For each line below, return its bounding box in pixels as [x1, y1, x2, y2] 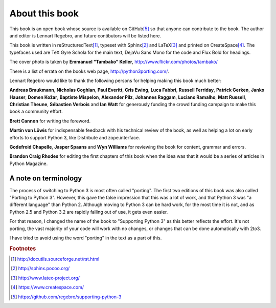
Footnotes [9, 245, 36, 252]
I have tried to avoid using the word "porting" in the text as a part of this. [9, 235, 162, 241]
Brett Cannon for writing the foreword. [9, 118, 91, 124]
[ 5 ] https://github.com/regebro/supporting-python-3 [11, 294, 122, 300]
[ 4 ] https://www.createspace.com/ [11, 284, 84, 291]
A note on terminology [9, 174, 82, 182]
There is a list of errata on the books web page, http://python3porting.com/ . [9, 68, 169, 74]
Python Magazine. [9, 160, 48, 167]
